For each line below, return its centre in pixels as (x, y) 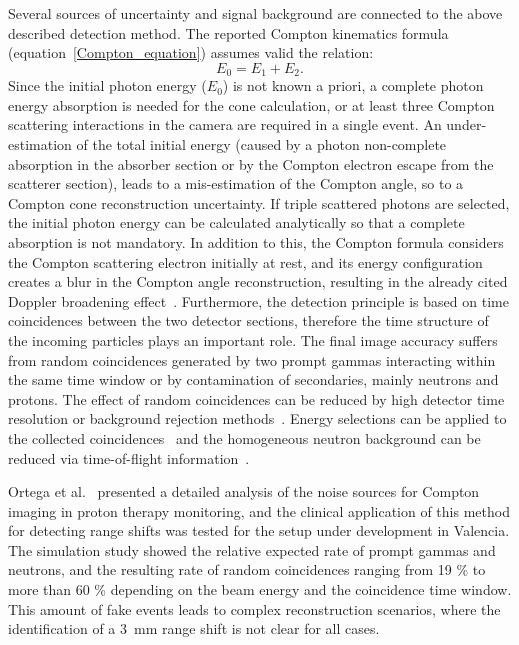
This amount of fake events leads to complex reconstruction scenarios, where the (254, 608)
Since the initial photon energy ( (107, 85)
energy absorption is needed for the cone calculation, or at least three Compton (251, 104)
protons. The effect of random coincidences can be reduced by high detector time (256, 398)
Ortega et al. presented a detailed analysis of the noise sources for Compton (244, 491)
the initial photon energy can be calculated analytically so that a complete (236, 222)
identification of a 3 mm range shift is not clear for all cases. (194, 628)
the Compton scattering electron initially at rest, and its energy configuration (245, 261)
